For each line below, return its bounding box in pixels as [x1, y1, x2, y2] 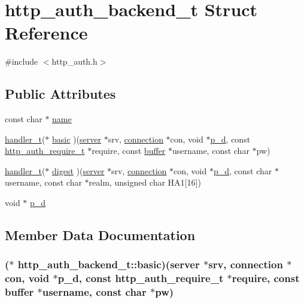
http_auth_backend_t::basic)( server [17, 257, 200, 272]
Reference [5, 20, 88, 45]
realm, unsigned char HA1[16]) [89, 176, 201, 189]
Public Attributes [5, 84, 116, 103]
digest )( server [52, 164, 105, 177]
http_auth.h [51, 55, 98, 68]
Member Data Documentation [5, 226, 196, 244]
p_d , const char [213, 164, 272, 177]
